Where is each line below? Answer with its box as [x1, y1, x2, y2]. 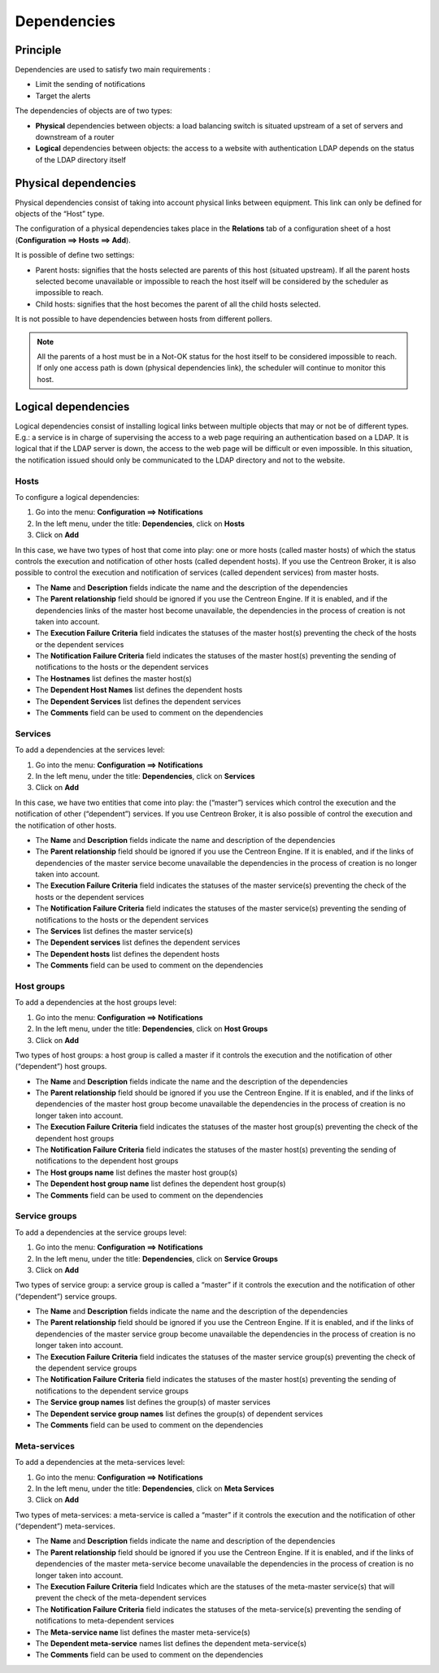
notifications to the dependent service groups [35, 1386, 189, 1396]
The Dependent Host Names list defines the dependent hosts [35, 685, 243, 695]
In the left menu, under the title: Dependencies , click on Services [35, 771, 255, 780]
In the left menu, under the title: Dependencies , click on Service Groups [35, 1254, 278, 1263]
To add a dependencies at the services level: [15, 745, 166, 755]
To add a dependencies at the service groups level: [15, 1228, 187, 1237]
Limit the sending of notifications [35, 80, 146, 89]
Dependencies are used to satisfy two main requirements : [15, 65, 211, 75]
